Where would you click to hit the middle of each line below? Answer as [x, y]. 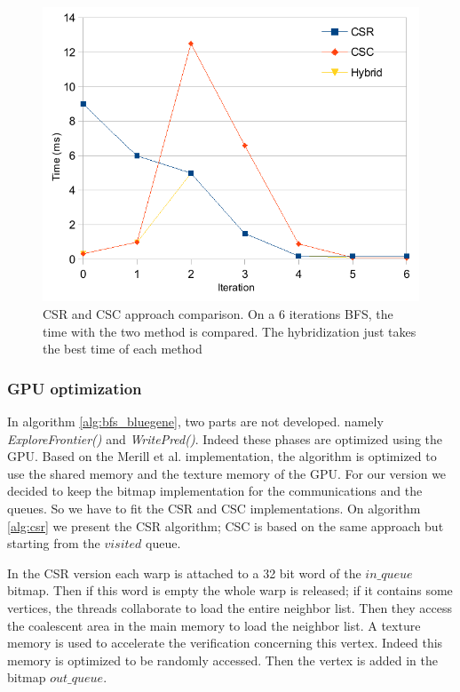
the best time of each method [123, 349]
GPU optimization [75, 388]
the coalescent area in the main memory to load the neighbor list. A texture [214, 625]
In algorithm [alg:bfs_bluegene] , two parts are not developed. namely [195, 421]
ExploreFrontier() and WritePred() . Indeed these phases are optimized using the [225, 438]
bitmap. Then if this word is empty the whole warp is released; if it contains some [230, 590]
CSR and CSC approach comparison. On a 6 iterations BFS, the [218, 313]
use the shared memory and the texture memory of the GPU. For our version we [227, 473]
